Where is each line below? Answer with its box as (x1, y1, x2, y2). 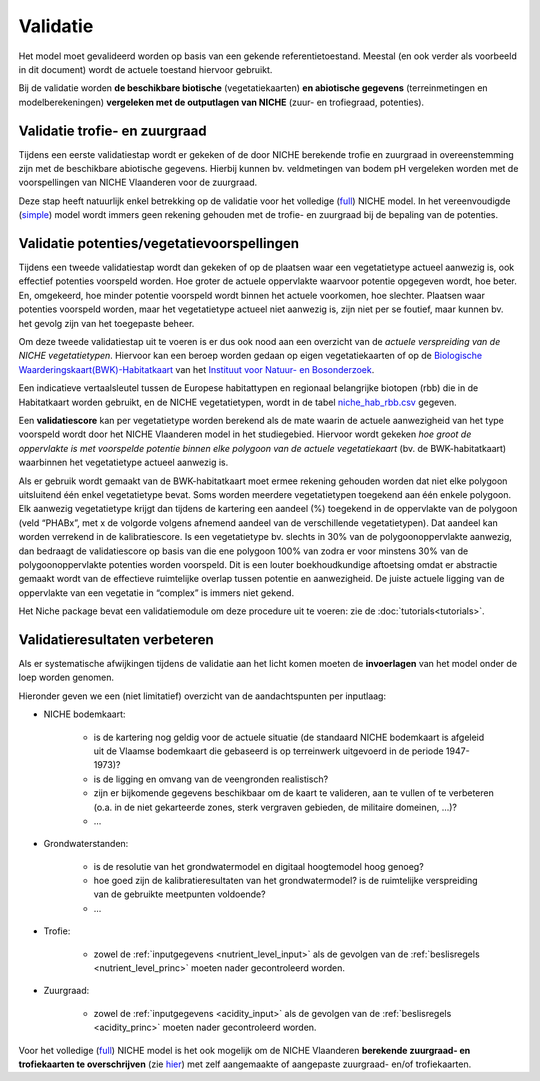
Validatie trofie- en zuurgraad (18, 122, 207, 139)
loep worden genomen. (18, 671, 115, 684)
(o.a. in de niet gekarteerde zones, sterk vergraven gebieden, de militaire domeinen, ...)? (93, 801, 457, 813)
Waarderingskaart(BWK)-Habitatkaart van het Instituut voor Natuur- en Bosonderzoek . (18, 363, 375, 375)
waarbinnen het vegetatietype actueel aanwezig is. (18, 456, 229, 469)
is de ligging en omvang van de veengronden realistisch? (93, 773, 329, 785)
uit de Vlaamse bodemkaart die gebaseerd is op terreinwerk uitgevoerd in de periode (93, 745, 444, 757)
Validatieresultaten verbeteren (18, 631, 214, 648)
